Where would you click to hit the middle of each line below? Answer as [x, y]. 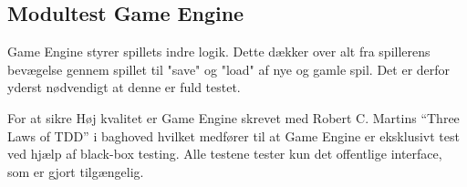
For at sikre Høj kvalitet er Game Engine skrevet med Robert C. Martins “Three [233, 117]
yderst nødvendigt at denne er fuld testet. [124, 87]
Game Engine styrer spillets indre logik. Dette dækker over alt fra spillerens [219, 52]
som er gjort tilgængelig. [76, 171]
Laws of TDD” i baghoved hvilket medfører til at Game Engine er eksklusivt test [233, 135]
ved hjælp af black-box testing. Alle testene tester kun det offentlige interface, [225, 154]
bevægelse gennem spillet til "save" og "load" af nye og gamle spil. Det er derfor [229, 69]
